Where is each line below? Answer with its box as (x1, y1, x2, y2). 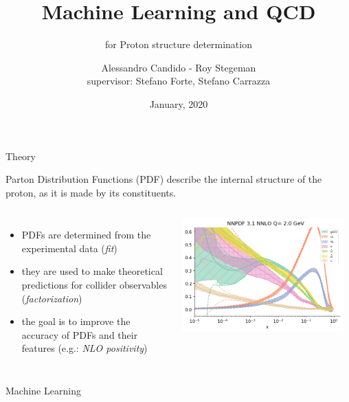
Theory (5, 148, 36, 163)
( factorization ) (21, 291, 82, 305)
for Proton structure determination (104, 37, 252, 52)
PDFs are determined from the (21, 227, 151, 242)
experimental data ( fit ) (21, 241, 117, 255)
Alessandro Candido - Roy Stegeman (101, 60, 256, 74)
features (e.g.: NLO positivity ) (21, 341, 148, 355)
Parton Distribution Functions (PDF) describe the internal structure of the (5, 172, 322, 186)
